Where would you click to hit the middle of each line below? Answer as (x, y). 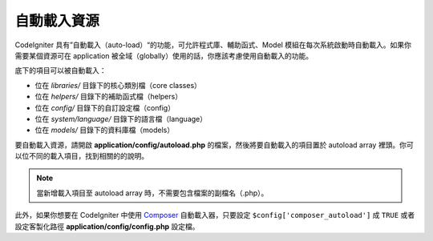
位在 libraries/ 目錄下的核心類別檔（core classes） (118, 85)
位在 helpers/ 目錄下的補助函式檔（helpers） (109, 97)
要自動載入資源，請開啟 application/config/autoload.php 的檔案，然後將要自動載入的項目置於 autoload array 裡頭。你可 (214, 145)
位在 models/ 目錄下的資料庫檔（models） (105, 130)
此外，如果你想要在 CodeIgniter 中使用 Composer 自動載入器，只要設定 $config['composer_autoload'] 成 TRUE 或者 (215, 215)
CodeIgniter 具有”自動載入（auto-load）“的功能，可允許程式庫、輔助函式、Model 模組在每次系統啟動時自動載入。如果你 (213, 45)
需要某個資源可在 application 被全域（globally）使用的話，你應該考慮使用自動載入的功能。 (164, 55)
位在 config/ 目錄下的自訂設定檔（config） (105, 107)
